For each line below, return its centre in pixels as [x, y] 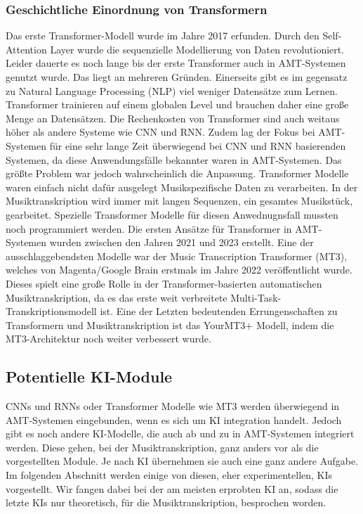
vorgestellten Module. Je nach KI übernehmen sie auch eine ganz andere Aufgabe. [182, 461]
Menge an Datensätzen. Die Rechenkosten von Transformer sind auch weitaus [173, 118]
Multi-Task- [256, 297]
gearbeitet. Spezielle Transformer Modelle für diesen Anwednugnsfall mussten [172, 214]
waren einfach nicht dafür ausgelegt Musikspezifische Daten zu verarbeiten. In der [182, 187]
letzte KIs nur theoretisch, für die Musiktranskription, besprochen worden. [166, 502]
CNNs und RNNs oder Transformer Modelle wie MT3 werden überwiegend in [173, 406]
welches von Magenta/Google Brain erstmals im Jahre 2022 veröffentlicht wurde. [179, 270]
